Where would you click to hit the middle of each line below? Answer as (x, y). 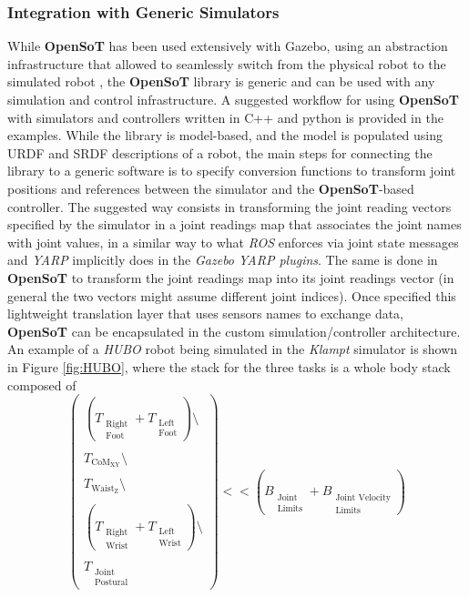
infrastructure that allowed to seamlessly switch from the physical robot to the (227, 63)
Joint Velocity (363, 497)
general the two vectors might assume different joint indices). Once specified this (232, 295)
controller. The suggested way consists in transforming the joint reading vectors (229, 206)
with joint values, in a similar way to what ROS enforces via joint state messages (233, 242)
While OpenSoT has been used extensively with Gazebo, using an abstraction (228, 46)
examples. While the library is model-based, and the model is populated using (225, 135)
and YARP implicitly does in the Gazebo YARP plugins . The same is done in (223, 260)
